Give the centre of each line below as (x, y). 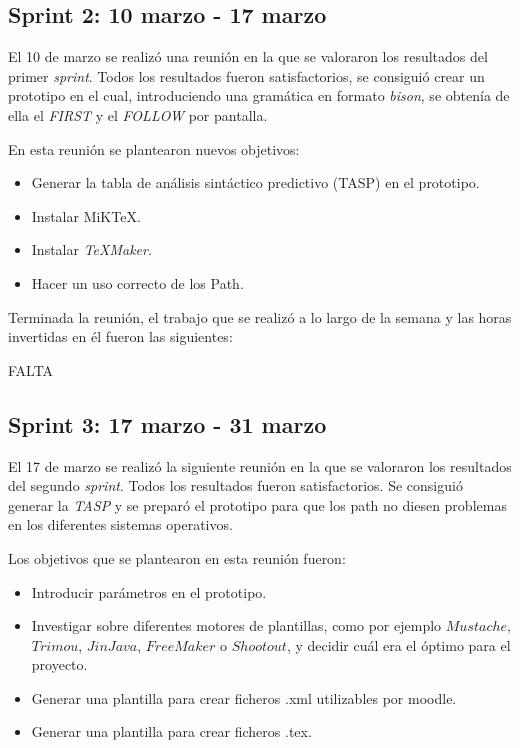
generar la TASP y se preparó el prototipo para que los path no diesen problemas (257, 504)
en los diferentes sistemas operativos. (120, 524)
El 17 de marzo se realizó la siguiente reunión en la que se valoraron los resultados (260, 465)
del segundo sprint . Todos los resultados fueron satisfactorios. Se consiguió (235, 485)
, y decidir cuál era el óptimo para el (398, 644)
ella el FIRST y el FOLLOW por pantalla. (138, 114)
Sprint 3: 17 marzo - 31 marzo (167, 423)
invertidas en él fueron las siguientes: (120, 336)
